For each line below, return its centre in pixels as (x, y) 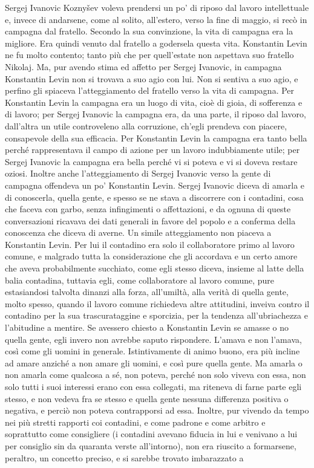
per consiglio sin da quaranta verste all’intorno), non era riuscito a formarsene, (151, 445)
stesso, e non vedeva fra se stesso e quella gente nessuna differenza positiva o (147, 398)
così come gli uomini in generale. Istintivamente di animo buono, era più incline (152, 351)
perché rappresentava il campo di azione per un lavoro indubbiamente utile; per (152, 150)
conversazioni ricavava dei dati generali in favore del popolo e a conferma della (150, 220)
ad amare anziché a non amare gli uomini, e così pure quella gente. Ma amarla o (154, 362)
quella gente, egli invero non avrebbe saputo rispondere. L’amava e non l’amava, (153, 339)
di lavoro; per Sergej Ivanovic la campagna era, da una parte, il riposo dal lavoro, (155, 114)
